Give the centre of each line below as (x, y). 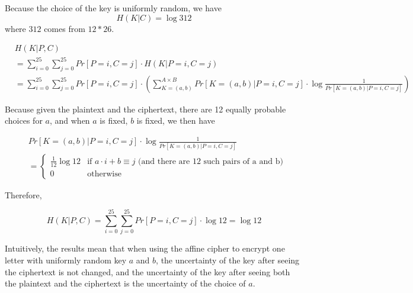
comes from (65, 28)
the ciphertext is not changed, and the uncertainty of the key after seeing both (148, 271)
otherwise (104, 174)
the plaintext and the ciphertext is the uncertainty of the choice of (125, 283)
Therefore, (23, 194)
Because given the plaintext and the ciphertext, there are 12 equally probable (145, 109)
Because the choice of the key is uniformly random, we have (113, 8)
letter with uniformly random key (66, 260)
